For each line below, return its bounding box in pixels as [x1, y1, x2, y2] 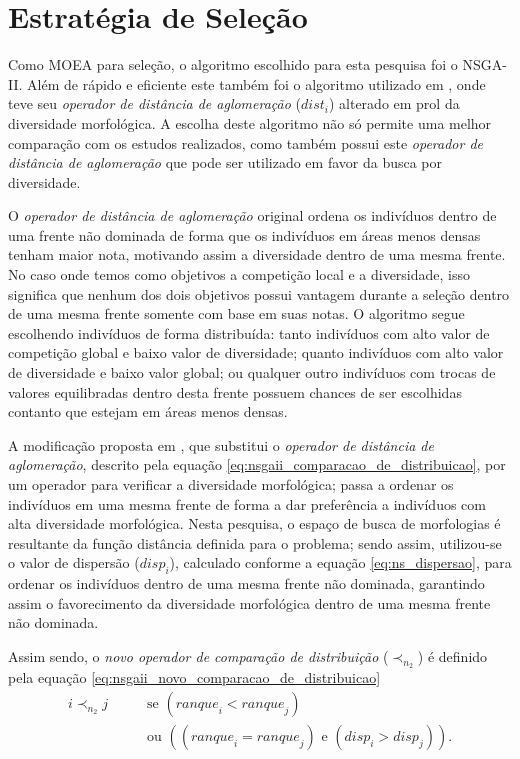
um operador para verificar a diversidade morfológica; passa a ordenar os [8, 474, 454, 494]
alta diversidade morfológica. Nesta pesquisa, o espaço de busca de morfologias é [8, 513, 501, 534]
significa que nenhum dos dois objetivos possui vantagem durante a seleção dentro [8, 283, 510, 304]
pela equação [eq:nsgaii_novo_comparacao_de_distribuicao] [8, 667, 381, 688]
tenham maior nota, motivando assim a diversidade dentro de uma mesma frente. [8, 244, 506, 265]
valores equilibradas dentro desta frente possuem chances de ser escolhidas [8, 381, 462, 402]
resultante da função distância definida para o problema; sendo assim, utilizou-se [8, 532, 502, 553]
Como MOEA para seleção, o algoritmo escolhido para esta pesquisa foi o [8, 54, 458, 75]
